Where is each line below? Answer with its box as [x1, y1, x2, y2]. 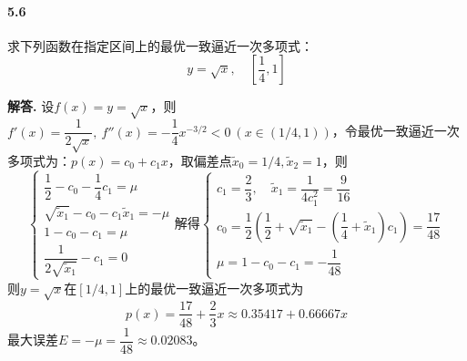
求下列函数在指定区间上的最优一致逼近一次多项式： [7, 36, 313, 55]
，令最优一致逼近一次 [331, 121, 460, 140]
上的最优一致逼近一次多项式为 [125, 278, 304, 297]
